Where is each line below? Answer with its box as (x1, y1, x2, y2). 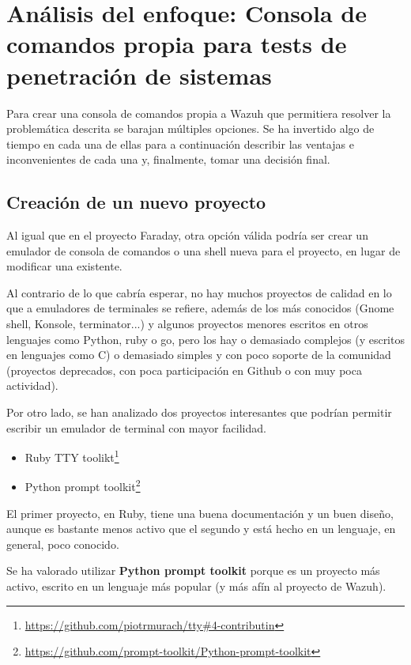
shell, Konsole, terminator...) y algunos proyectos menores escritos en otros (6, 315, 368, 332)
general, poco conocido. (6, 535, 119, 552)
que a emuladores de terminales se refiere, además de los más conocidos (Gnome (6, 300, 394, 316)
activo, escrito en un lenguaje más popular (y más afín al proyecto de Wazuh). (6, 578, 386, 595)
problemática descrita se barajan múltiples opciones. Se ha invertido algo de (6, 120, 375, 137)
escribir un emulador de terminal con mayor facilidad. (6, 419, 266, 436)
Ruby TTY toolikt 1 (25, 447, 119, 465)
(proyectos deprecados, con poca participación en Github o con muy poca (6, 361, 362, 378)
